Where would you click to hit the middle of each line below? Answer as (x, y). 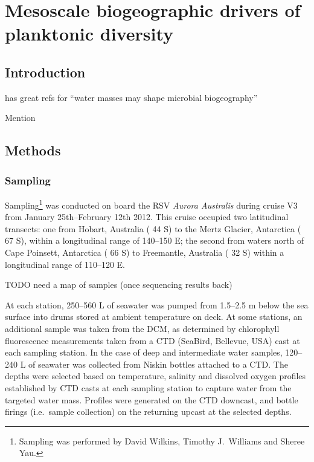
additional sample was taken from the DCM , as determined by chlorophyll (142, 328)
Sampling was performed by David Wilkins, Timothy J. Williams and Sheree (162, 441)
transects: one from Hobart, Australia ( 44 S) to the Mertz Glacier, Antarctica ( (153, 228)
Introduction (45, 72)
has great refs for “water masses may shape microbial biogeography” (131, 97)
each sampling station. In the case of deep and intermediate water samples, (144, 352)
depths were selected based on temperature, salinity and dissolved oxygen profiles (155, 376)
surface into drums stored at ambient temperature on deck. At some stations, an (154, 317)
